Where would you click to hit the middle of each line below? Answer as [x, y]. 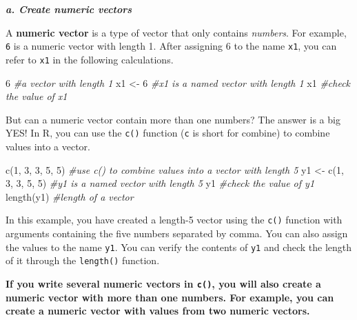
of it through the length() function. [83, 260]
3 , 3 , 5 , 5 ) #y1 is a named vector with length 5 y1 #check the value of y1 [160, 183]
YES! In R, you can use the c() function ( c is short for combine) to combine [168, 133]
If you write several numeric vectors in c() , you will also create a [163, 283]
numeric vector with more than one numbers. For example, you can [170, 297]
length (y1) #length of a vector [70, 196]
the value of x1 [37, 96]
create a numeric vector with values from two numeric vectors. [158, 311]
